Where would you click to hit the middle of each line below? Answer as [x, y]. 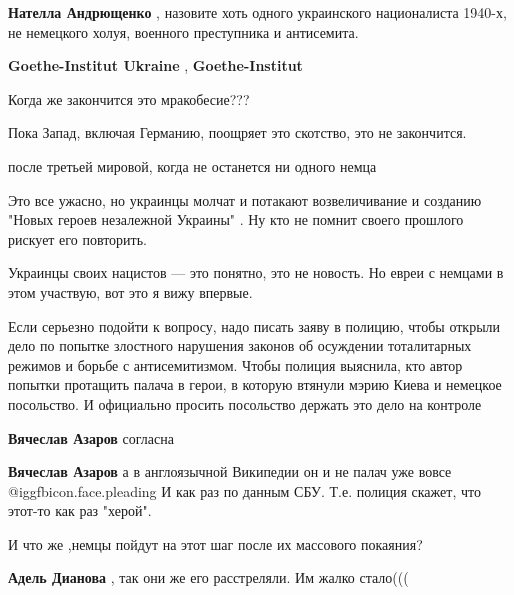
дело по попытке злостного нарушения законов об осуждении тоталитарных [240, 345]
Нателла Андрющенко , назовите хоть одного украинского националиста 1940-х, [257, 12]
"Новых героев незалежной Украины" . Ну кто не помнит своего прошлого [236, 219]
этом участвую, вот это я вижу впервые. [130, 291]
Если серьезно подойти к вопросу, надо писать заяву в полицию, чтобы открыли [254, 325]
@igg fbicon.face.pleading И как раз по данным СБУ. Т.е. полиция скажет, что [244, 490]
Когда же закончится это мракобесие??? [129, 98]
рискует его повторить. [77, 238]
